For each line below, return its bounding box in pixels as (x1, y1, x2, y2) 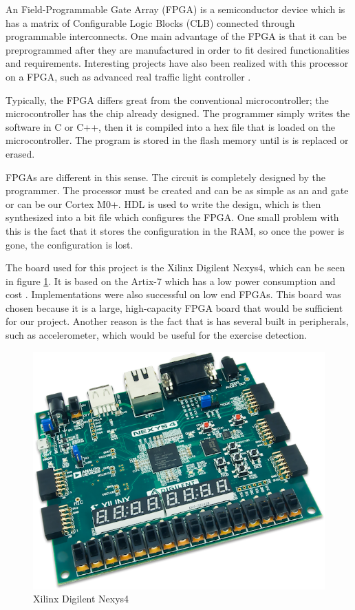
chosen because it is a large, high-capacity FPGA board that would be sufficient (6, 300, 343, 315)
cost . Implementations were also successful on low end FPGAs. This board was (6, 287, 341, 302)
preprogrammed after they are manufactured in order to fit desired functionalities (6, 42, 349, 56)
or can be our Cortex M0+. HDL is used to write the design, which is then (6, 196, 321, 211)
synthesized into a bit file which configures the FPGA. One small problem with (6, 210, 339, 224)
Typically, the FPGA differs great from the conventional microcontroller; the (6, 92, 329, 107)
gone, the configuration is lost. (6, 237, 133, 251)
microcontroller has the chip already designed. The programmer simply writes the (6, 106, 350, 120)
